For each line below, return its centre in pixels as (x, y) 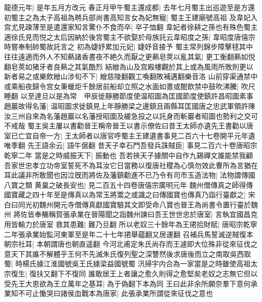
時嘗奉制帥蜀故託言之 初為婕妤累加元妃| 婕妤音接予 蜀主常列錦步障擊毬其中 (128, 47)
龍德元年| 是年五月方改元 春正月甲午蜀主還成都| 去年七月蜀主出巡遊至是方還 (129, 7)
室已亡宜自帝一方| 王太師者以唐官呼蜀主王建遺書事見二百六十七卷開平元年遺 (130, 135)
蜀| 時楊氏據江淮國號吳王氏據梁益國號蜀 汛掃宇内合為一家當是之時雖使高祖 (127, 263)
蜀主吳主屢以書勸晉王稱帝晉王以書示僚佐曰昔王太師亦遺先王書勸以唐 (140, 126)
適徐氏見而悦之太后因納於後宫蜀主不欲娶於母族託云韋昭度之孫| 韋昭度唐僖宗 (130, 36)
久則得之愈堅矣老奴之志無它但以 (205, 274)
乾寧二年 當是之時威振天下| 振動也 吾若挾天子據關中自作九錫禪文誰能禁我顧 (128, 155)
